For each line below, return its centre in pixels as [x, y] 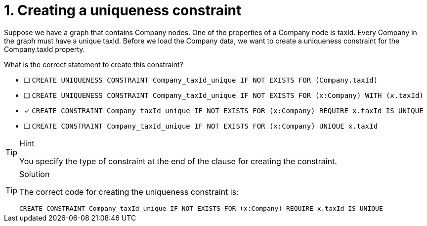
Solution [35, 174]
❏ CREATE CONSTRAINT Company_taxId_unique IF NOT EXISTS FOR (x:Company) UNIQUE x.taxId [201, 126]
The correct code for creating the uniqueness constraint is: [129, 192]
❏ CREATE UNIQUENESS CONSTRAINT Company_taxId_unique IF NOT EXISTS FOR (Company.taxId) [201, 80]
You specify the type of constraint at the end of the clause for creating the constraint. [178, 161]
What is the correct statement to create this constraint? [94, 64]
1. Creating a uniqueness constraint [123, 10]
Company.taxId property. [44, 49]
